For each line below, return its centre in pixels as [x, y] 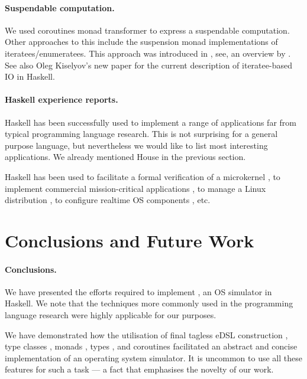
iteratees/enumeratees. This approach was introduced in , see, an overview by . [148, 53]
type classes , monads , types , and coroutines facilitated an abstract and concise [151, 346]
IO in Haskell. [30, 76]
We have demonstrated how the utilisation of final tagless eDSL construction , [146, 334]
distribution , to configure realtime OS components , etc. [108, 200]
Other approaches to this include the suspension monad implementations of [141, 42]
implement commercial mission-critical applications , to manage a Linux [135, 188]
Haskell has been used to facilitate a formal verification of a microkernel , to [143, 176]
